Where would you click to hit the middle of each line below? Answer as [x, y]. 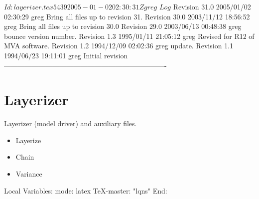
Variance [29, 174]
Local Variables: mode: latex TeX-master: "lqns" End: [86, 190]
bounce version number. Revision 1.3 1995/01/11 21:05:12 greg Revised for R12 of [129, 36]
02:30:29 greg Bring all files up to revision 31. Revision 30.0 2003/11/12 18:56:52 [127, 16]
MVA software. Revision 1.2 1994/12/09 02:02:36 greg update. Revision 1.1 [119, 46]
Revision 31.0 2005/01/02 [212, 6]
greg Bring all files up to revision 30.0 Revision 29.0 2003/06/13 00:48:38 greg [123, 26]
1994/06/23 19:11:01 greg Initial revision [66, 55]
